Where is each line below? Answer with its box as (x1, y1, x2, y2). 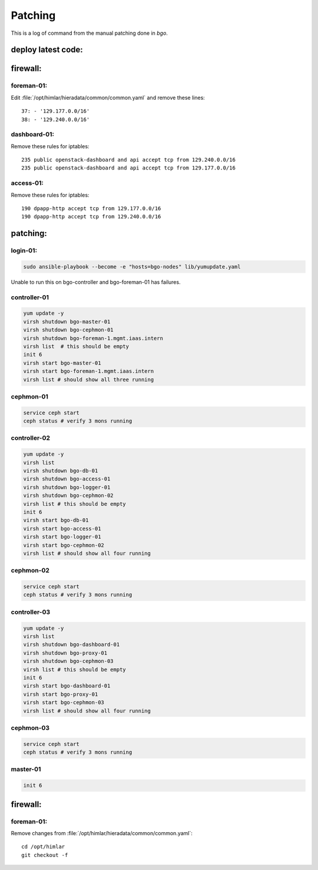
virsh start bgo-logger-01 (23, 534, 101, 540)
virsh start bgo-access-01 (23, 525, 101, 532)
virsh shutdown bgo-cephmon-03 (23, 658, 114, 665)
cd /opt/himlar (21, 843, 65, 850)
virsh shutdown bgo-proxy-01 (23, 649, 108, 656)
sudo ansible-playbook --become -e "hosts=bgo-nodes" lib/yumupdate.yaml (23, 263, 241, 270)
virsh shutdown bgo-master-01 (23, 318, 111, 325)
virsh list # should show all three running (23, 376, 154, 383)
